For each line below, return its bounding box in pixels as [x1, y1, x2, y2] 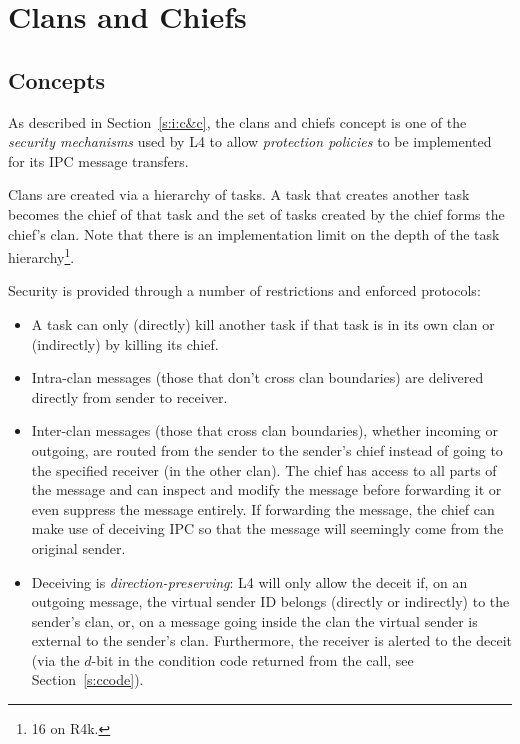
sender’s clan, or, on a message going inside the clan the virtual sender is [31, 610, 478, 631]
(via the [31, 649, 80, 670]
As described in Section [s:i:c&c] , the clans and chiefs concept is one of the [8, 111, 467, 132]
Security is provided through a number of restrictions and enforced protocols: [8, 280, 481, 301]
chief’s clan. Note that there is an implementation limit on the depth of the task [8, 223, 500, 244]
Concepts [8, 64, 106, 95]
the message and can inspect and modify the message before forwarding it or [31, 479, 502, 500]
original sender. [31, 537, 126, 558]
